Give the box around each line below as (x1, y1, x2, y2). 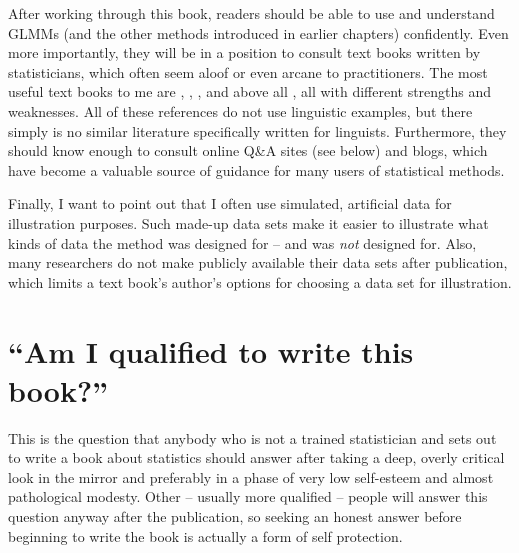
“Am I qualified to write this (8, 330, 414, 371)
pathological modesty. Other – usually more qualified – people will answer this (8, 486, 488, 507)
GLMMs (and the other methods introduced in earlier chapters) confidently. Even (8, 22, 509, 43)
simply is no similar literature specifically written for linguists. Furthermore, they (8, 120, 507, 141)
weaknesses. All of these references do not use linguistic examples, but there (8, 100, 473, 121)
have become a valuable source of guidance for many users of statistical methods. (8, 159, 505, 180)
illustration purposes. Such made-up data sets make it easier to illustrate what (8, 212, 489, 233)
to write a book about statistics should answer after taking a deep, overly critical (8, 447, 505, 468)
